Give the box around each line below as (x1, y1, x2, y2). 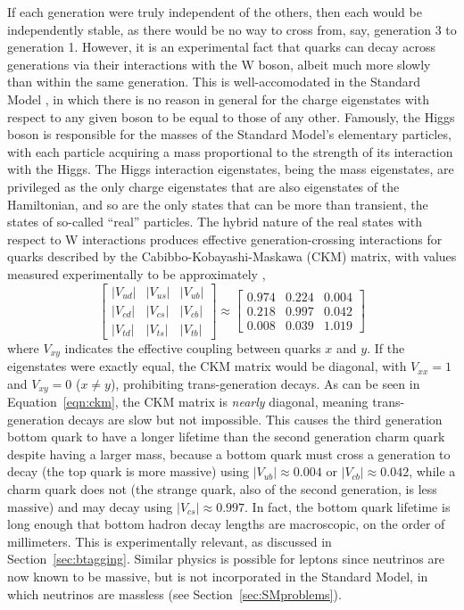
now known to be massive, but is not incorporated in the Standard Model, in (7, 567, 428, 586)
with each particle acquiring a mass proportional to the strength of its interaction (7, 142, 453, 161)
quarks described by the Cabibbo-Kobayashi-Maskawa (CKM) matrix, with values (7, 247, 457, 266)
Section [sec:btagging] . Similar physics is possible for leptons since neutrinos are (7, 549, 445, 568)
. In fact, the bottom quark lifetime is (244, 497, 451, 515)
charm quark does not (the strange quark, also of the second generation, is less (7, 480, 437, 499)
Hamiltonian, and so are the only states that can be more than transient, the (7, 194, 428, 213)
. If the (367, 338, 405, 357)
